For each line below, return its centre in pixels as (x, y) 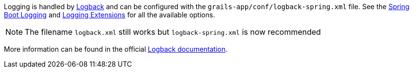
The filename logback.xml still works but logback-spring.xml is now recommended (173, 32)
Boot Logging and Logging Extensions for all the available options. (110, 15)
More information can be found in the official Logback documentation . (116, 49)
